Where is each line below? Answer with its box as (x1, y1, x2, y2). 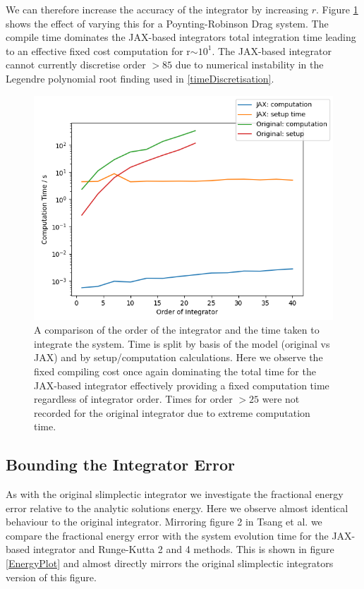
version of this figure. (6, 569, 97, 584)
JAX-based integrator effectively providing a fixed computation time (34, 377, 329, 392)
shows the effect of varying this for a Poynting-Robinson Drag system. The (6, 16, 329, 30)
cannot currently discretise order (6, 57, 146, 72)
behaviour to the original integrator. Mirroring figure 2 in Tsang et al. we (6, 514, 322, 529)
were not (262, 391, 300, 406)
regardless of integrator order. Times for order (34, 391, 233, 406)
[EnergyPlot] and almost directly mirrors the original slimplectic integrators (6, 556, 334, 571)
